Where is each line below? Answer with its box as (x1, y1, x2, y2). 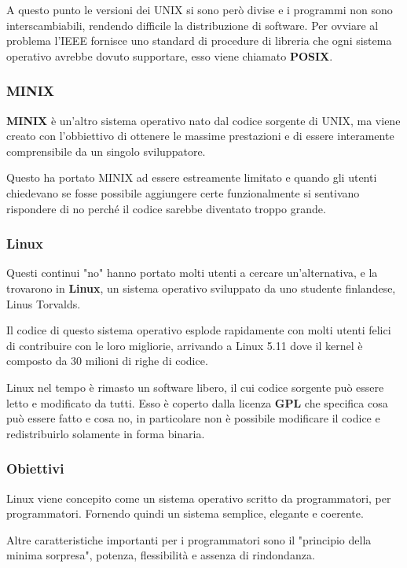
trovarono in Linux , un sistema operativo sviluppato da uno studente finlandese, (6, 279, 396, 296)
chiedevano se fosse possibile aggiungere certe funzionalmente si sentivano (6, 184, 360, 201)
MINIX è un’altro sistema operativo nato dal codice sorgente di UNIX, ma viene (6, 112, 401, 128)
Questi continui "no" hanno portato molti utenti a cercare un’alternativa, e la (6, 264, 378, 281)
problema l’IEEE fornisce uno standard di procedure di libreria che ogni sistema (6, 32, 392, 49)
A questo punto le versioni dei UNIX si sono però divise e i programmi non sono (6, 2, 393, 17)
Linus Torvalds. (6, 295, 81, 312)
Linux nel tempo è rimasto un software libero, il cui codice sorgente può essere (6, 378, 384, 395)
